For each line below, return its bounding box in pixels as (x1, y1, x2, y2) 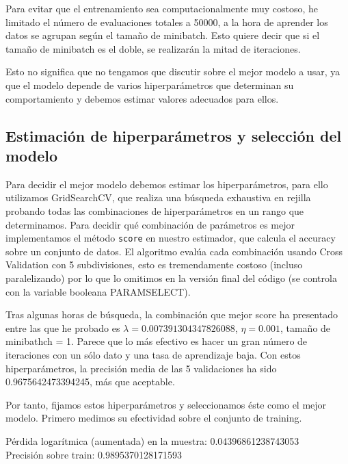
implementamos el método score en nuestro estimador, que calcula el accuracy (5, 231, 336, 245)
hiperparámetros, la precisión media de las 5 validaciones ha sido (5, 361, 277, 375)
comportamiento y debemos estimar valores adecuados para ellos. (5, 91, 279, 105)
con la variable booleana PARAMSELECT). (5, 284, 191, 298)
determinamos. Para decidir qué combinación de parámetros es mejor (5, 217, 295, 231)
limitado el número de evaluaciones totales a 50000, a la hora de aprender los (5, 14, 328, 29)
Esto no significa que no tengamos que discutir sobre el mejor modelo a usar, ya (5, 64, 340, 79)
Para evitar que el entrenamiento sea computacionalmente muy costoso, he (5, 1, 319, 15)
